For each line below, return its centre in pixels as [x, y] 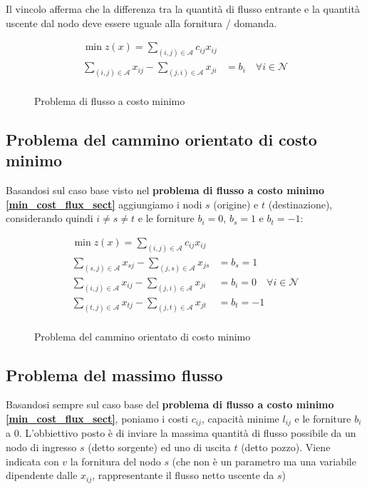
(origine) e [236, 204]
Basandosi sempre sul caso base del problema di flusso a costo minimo [170, 404]
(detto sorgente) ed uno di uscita [159, 447]
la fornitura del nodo [115, 461]
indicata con [32, 461]
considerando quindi [50, 218]
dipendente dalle [42, 475]
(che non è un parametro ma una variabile [264, 461]
